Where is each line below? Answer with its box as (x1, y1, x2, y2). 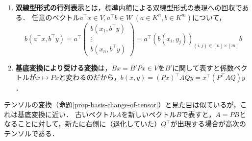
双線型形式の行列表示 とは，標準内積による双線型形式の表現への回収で (15, 2, 242, 12)
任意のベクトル (31, 12, 80, 22)
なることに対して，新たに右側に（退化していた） (4, 118, 161, 129)
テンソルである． (4, 128, 59, 138)
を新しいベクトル (121, 109, 176, 119)
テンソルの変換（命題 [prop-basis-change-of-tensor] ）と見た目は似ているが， (4, 99, 240, 109)
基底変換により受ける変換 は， (15, 62, 112, 72)
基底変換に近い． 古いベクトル (17, 109, 116, 119)
